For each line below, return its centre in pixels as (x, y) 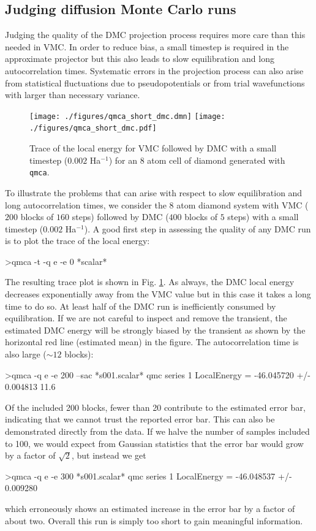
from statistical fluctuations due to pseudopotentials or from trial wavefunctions (155, 82)
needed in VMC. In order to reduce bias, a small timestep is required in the (147, 46)
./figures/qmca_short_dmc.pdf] (93, 128)
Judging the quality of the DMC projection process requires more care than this (155, 35)
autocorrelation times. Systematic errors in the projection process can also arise (154, 70)
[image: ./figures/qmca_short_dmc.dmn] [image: (127, 116)
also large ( (26, 354)
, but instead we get (109, 455)
